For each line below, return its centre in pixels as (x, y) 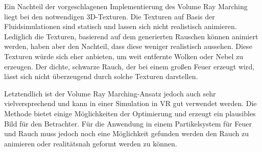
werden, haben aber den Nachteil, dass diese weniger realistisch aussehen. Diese (128, 46)
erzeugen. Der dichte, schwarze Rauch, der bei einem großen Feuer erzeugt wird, (129, 66)
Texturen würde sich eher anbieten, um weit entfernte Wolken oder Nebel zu (124, 56)
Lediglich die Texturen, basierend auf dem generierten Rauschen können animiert (131, 36)
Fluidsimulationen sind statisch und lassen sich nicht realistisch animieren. (121, 26)
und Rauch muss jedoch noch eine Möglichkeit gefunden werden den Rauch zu (126, 133)
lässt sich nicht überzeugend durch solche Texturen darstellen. (101, 76)
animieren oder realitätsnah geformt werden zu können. (91, 143)
